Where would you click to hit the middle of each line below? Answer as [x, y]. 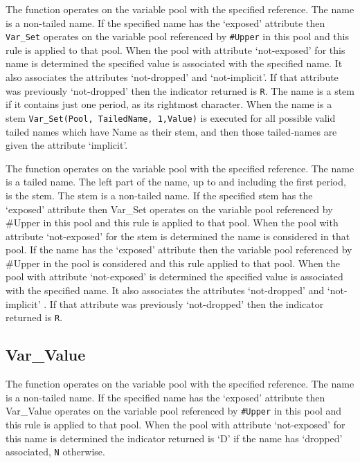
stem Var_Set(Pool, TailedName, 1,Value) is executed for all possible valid [171, 117]
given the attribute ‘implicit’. [67, 145]
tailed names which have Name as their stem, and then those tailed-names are [171, 131]
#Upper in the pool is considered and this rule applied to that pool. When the [173, 263]
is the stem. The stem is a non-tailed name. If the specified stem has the [159, 195]
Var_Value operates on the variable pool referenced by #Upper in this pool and [174, 411]
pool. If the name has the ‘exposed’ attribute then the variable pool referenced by [179, 249]
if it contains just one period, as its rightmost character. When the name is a [169, 104]
